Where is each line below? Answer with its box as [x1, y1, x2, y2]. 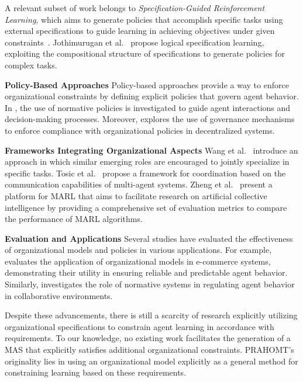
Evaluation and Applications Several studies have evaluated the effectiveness [5, 232, 293, 244]
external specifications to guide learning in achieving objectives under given [5, 25, 275, 37]
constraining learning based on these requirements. [5, 366, 187, 378]
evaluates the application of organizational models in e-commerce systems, [5, 255, 271, 267]
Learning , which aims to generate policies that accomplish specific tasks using [5, 13, 283, 25]
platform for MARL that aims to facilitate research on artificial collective [5, 189, 267, 202]
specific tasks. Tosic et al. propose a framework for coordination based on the [5, 166, 286, 179]
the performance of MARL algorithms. [5, 213, 143, 225]
